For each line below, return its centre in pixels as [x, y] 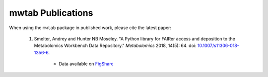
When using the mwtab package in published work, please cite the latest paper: [90, 28]
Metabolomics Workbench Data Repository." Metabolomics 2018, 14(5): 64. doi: [115, 46]
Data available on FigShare [86, 64]
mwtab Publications [51, 13]
